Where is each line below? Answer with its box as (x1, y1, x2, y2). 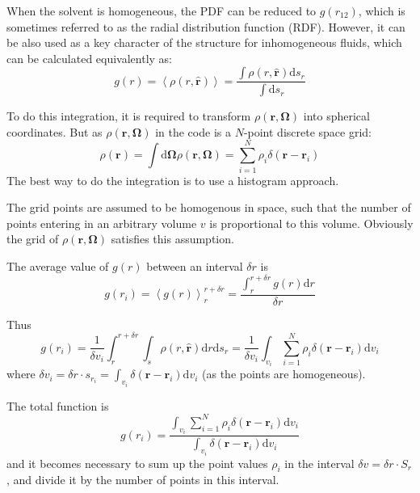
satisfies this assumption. (111, 230, 234, 247)
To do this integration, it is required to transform (6, 107, 251, 124)
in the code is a (155, 123, 231, 140)
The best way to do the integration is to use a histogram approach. (6, 171, 339, 188)
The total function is (6, 397, 109, 414)
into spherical (303, 107, 370, 124)
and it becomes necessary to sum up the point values (6, 454, 268, 471)
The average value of (6, 257, 109, 274)
